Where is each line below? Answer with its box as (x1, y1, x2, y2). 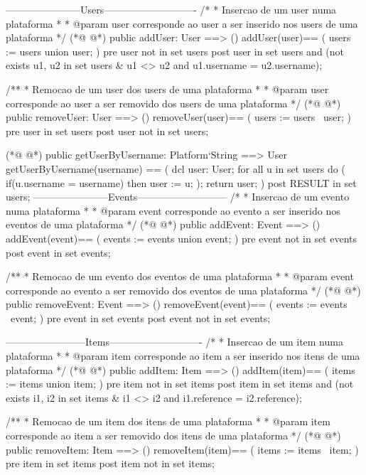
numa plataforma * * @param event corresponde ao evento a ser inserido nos (6, 203, 340, 218)
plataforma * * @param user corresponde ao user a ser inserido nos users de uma (6, 16, 358, 31)
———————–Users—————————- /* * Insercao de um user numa (6, 2, 337, 16)
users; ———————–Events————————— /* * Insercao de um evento (6, 189, 350, 204)
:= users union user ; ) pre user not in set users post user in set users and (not (6, 43, 345, 58)
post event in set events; (6, 245, 111, 260)
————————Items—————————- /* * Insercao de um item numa (6, 334, 343, 349)
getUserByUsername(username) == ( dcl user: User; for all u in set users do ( (6, 161, 345, 176)
